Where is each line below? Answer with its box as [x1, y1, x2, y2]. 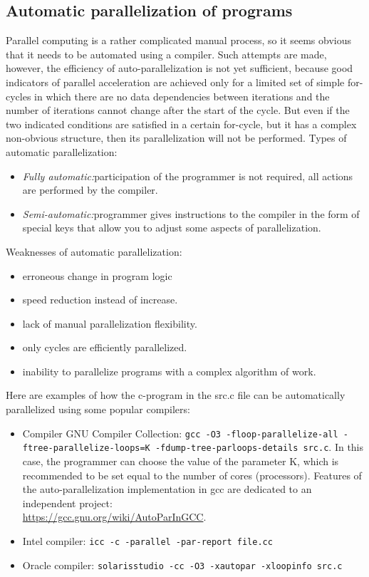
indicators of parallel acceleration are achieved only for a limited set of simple [6, 74, 345, 89]
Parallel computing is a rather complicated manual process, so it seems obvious [6, 33, 352, 48]
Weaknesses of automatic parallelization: [6, 244, 182, 259]
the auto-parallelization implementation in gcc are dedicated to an [22, 482, 312, 497]
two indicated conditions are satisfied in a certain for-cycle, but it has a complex [6, 116, 357, 131]
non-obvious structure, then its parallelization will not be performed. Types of [6, 130, 347, 145]
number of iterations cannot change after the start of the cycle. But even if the [6, 103, 350, 118]
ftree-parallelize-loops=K [22, 443, 150, 454]
